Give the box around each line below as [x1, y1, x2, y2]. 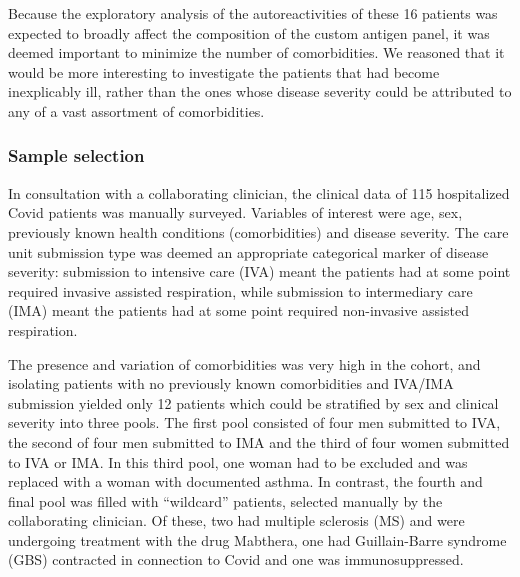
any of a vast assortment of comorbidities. [8, 100, 265, 121]
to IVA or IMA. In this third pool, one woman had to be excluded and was [8, 451, 468, 472]
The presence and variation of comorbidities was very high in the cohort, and [8, 353, 481, 374]
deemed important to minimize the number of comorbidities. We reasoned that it [8, 42, 505, 63]
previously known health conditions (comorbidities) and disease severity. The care [8, 221, 509, 242]
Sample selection [8, 143, 145, 168]
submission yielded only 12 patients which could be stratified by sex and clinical [8, 392, 499, 413]
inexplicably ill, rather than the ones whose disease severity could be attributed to [8, 81, 512, 102]
